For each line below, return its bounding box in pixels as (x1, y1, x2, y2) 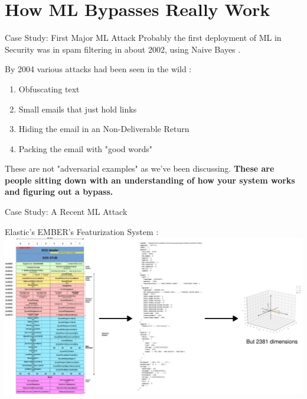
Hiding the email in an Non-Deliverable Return (18, 123, 190, 135)
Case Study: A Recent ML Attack (5, 205, 128, 218)
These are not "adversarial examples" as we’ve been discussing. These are (5, 162, 275, 175)
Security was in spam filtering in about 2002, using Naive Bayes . (5, 43, 241, 55)
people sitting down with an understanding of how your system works (5, 173, 295, 186)
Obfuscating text (18, 82, 80, 95)
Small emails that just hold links (18, 102, 137, 115)
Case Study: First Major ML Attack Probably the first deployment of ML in (5, 31, 282, 44)
